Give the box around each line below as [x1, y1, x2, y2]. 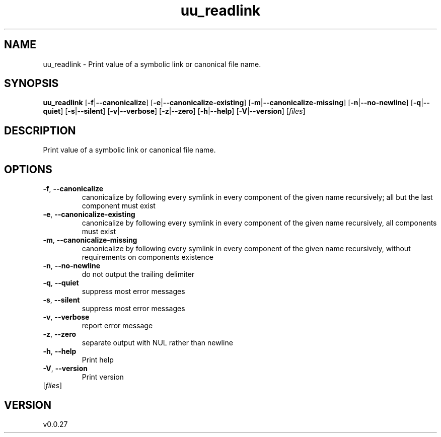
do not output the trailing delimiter [82, 270, 195, 279]
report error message [82, 321, 153, 330]
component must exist [82, 201, 156, 210]
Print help [82, 355, 114, 365]
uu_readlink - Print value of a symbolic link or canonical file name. [43, 59, 261, 68]
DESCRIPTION [4, 124, 76, 137]
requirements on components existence [82, 253, 213, 262]
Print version [82, 373, 124, 382]
